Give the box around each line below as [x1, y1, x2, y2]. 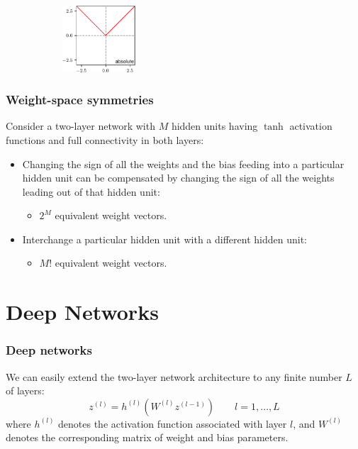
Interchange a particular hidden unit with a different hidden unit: [22, 231, 307, 246]
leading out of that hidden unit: [22, 184, 160, 199]
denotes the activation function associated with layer [58, 416, 287, 431]
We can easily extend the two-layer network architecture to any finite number [6, 369, 342, 384]
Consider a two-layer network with [6, 118, 155, 133]
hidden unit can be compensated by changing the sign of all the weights [22, 170, 335, 185]
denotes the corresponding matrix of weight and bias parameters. [6, 430, 289, 445]
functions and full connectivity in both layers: [6, 132, 204, 147]
